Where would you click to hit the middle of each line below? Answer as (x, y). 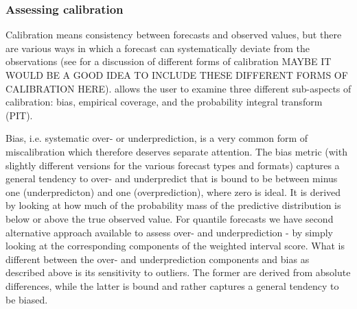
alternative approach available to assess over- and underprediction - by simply (169, 232)
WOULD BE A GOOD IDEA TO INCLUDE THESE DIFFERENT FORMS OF (177, 75)
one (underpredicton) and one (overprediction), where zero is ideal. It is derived (173, 191)
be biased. (27, 299)
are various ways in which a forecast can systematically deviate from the (158, 48)
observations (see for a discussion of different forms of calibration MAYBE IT (169, 61)
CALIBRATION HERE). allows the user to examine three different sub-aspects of (178, 88)
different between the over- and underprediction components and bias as (158, 259)
